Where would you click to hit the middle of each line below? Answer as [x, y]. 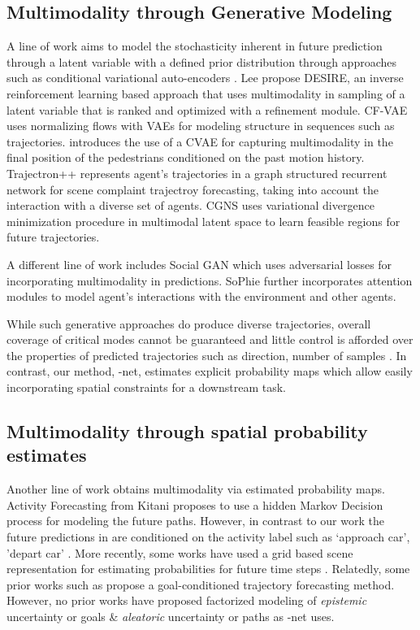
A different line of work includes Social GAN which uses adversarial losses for [199, 264]
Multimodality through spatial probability [187, 431]
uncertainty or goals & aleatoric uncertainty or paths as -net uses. [171, 617]
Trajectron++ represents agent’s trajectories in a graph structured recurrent [197, 173]
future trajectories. [53, 237]
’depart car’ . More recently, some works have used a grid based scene [180, 552]
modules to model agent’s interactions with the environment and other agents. [201, 296]
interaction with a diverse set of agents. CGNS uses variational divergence [191, 205]
